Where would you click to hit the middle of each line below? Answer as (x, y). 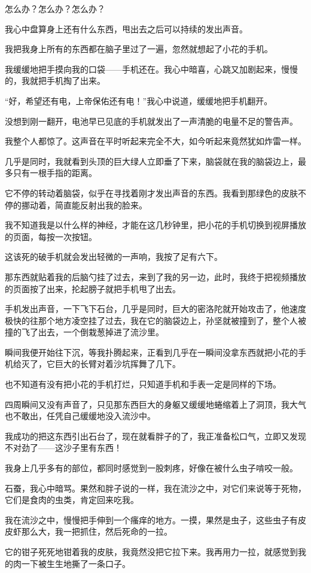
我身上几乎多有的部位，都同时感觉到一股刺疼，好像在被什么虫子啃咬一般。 (151, 468)
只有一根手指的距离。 (55, 173)
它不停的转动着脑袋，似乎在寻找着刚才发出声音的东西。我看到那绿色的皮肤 (151, 192)
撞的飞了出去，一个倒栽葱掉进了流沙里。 (84, 332)
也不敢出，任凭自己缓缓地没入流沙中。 (80, 416)
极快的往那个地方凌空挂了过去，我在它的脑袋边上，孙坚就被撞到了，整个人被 (155, 320)
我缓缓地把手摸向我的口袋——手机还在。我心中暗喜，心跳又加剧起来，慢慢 (151, 69)
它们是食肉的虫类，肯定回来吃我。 (72, 500)
